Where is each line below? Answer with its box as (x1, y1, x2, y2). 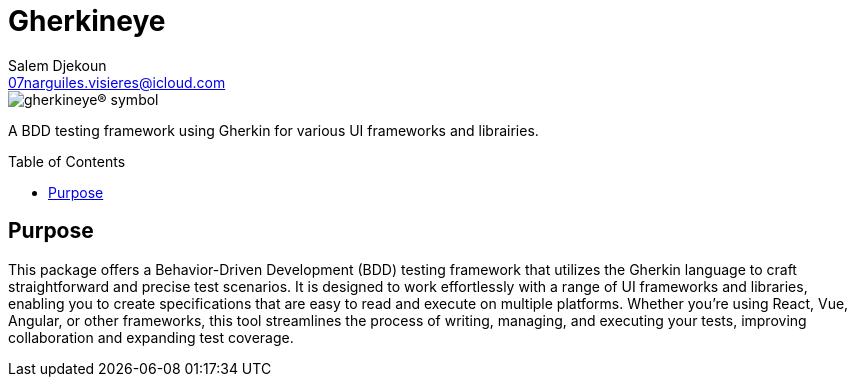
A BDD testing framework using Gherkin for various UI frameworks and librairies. (8, 121, 539, 139)
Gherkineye (8, 4, 166, 38)
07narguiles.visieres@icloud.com (8, 73, 226, 91)
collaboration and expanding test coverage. (8, 328, 294, 346)
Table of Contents (8, 152, 126, 170)
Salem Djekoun (8, 56, 107, 74)
